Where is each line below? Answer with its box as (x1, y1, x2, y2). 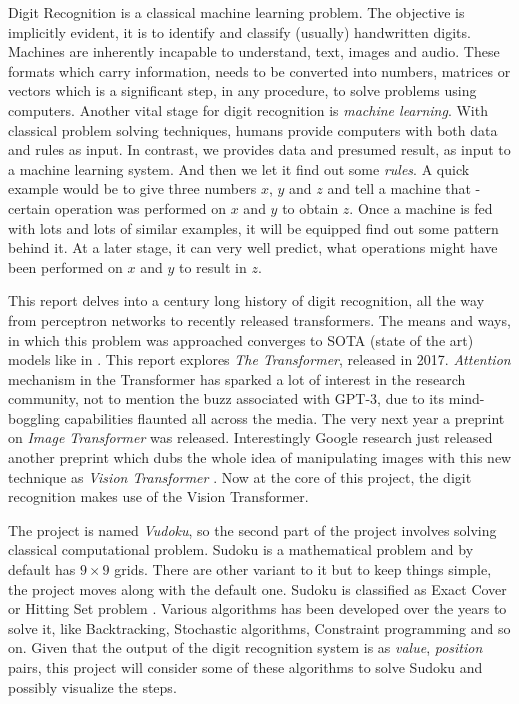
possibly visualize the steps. (8, 676, 177, 697)
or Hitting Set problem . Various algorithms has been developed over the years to (8, 598, 507, 619)
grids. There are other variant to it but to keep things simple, (114, 559, 492, 580)
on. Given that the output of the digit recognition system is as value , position (8, 637, 483, 658)
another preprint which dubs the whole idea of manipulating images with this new (8, 447, 512, 468)
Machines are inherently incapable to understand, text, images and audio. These (8, 41, 500, 62)
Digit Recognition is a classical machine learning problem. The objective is (8, 2, 465, 22)
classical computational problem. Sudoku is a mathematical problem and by (8, 539, 474, 560)
